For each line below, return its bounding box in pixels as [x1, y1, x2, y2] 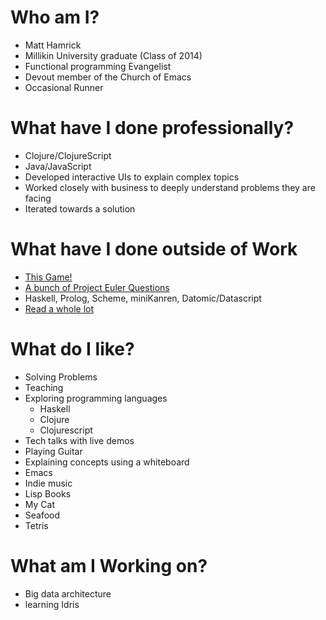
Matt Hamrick [24, 39, 82, 51]
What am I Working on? [10, 554, 208, 577]
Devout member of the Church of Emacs [24, 71, 192, 83]
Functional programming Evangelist [24, 60, 172, 72]
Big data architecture [24, 587, 112, 600]
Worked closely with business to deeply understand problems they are [24, 181, 316, 193]
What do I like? [10, 338, 135, 360]
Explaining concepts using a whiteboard [24, 456, 190, 468]
